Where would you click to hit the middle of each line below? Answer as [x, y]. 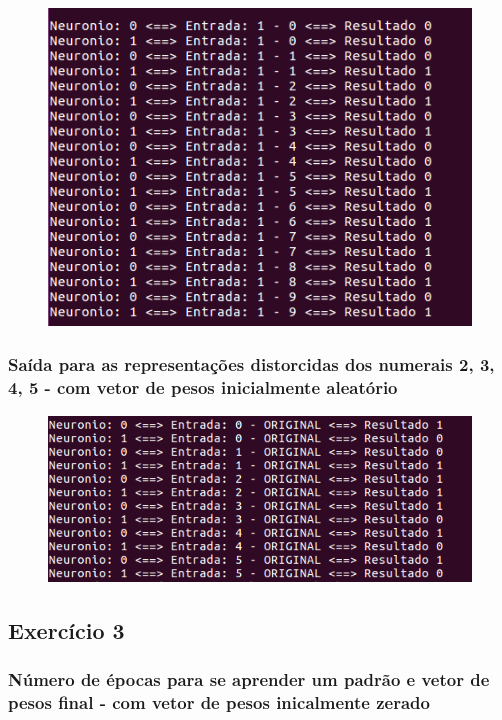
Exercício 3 [66, 630]
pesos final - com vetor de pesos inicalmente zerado [219, 702]
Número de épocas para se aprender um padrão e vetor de [249, 679]
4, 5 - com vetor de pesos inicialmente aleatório [203, 387]
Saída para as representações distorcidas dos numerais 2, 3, [251, 364]
